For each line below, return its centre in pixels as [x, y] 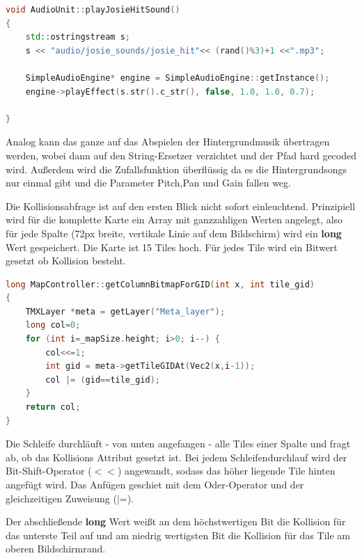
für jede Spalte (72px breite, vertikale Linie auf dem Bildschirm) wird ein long [174, 233]
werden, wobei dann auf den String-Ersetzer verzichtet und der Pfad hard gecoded [181, 155]
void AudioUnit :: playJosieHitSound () [93, 10]
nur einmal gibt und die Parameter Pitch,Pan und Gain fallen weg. [148, 183]
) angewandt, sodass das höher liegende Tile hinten [226, 471]
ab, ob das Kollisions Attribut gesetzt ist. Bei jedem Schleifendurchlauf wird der [176, 457]
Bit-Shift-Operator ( [49, 471]
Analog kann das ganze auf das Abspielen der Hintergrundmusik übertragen [168, 142]
